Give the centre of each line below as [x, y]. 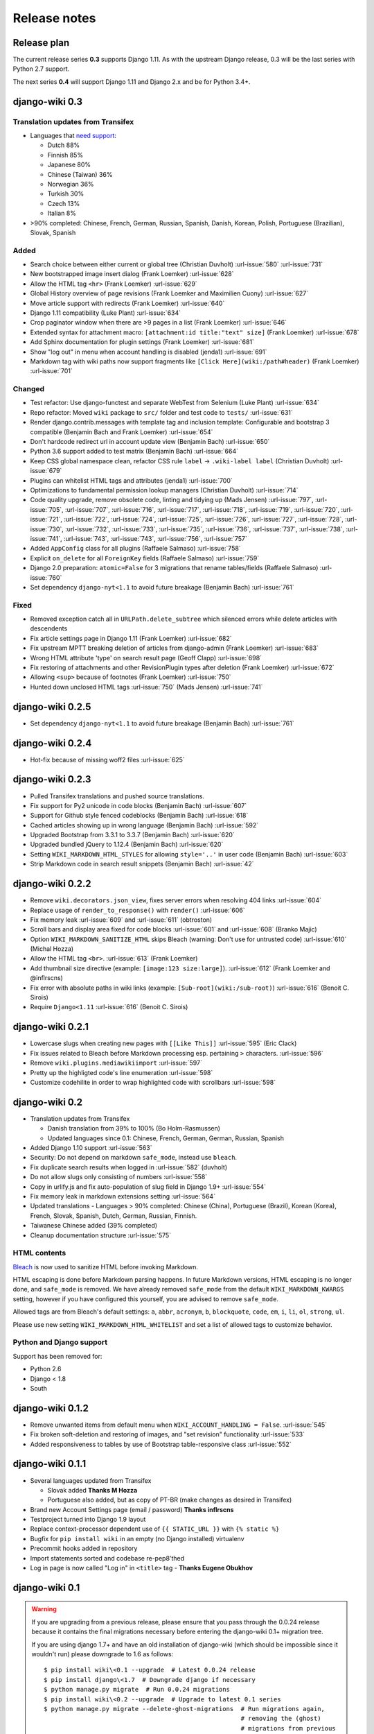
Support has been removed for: [57, 1356]
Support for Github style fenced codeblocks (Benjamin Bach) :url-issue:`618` [139, 816]
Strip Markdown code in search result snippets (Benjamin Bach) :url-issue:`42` [142, 864]
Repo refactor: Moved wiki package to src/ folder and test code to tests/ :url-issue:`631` [162, 412]
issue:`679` [46, 471]
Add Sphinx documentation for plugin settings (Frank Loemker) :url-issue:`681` [142, 342]
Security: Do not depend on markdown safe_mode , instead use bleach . [134, 1158]
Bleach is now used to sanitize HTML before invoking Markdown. [106, 1267]
